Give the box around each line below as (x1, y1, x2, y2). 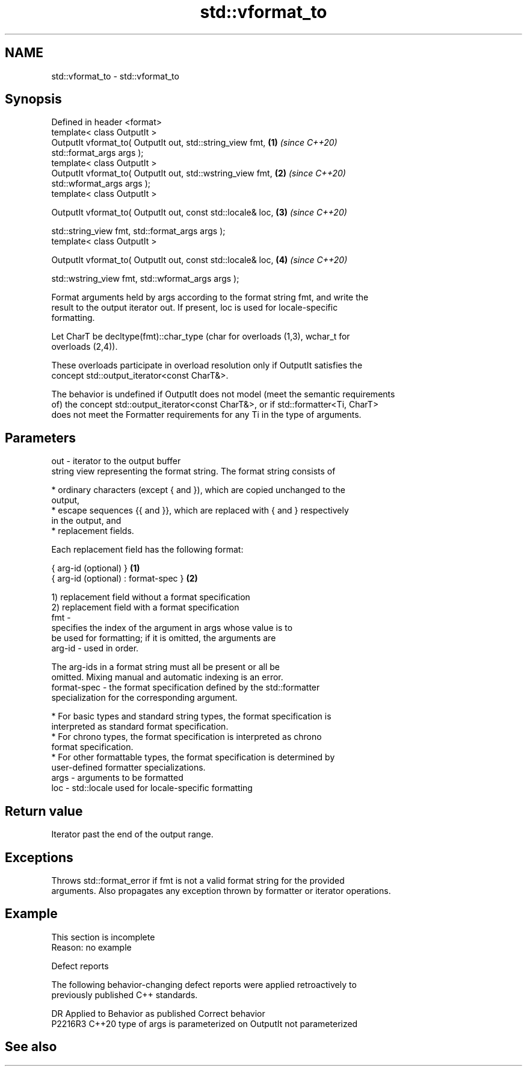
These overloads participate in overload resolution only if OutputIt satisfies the (51, 360, 363, 371)
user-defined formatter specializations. (51, 762, 206, 773)
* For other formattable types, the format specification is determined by (51, 752, 335, 763)
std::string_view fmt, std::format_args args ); (51, 226, 226, 237)
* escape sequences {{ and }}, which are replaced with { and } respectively (51, 505, 349, 516)
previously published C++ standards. (51, 989, 198, 1000)
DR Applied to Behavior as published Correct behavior (51, 1008, 265, 1019)
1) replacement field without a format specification (51, 592, 250, 603)
